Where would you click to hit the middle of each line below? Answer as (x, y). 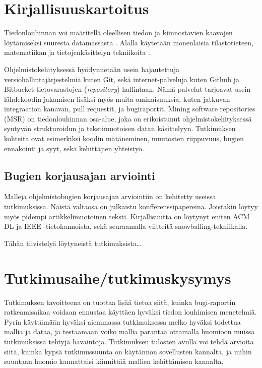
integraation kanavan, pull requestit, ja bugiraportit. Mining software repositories (130, 109)
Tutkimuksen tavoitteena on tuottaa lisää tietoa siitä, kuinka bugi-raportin (120, 302)
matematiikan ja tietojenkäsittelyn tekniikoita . (77, 52)
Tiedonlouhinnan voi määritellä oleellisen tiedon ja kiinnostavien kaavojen (118, 33)
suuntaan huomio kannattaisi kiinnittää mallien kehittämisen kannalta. (114, 361)
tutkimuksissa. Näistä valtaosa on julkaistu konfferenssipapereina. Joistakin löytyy (131, 206)
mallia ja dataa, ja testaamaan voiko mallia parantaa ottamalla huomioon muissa (129, 331)
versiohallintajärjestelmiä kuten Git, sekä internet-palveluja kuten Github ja (122, 79)
